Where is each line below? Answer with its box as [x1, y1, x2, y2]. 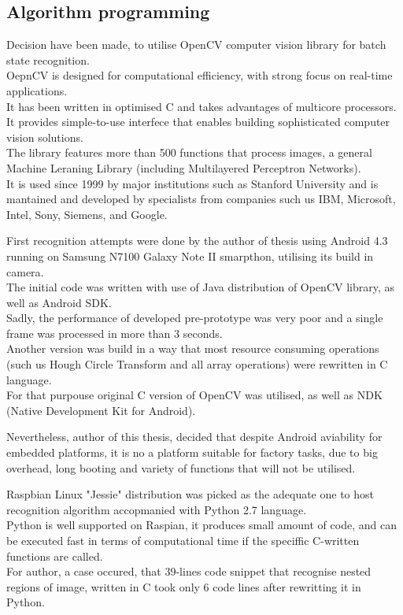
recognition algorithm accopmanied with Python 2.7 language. [6, 501, 307, 517]
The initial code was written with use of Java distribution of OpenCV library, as [6, 279, 395, 295]
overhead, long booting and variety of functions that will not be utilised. [6, 459, 356, 476]
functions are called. [6, 547, 103, 564]
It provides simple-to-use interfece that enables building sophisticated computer [6, 113, 390, 130]
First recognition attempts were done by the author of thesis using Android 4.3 [6, 232, 388, 249]
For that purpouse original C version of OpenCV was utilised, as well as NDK [6, 387, 383, 403]
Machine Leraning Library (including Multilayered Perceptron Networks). [6, 159, 361, 176]
